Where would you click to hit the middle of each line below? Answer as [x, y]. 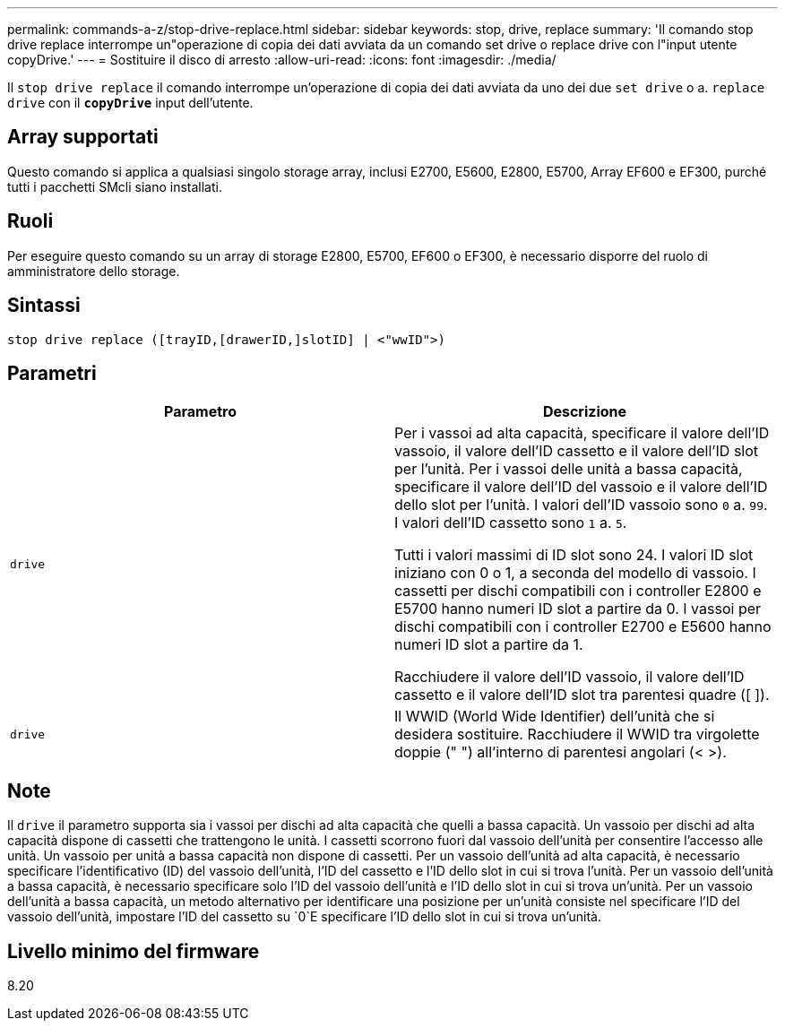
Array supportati [83, 137]
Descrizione [585, 412]
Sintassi [44, 306]
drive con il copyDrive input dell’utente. [130, 103]
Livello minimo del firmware [134, 951]
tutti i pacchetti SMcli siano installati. [115, 186]
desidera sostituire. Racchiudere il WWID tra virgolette [577, 734]
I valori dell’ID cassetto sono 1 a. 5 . [511, 523]
